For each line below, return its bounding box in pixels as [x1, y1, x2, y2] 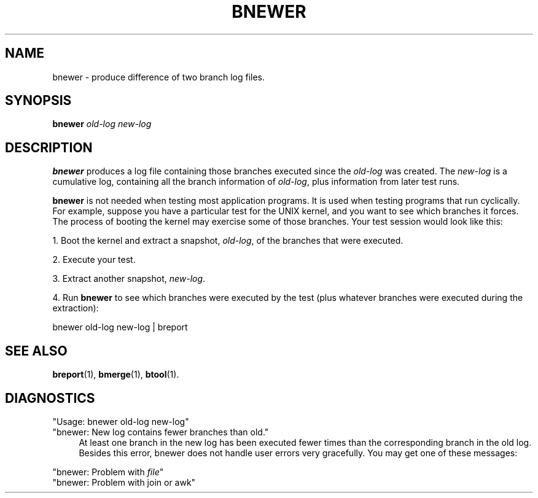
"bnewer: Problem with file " [52, 466, 164, 477]
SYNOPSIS [5, 93, 72, 109]
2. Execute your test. [52, 254, 136, 265]
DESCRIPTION [5, 139, 93, 155]
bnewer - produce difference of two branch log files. [52, 71, 265, 82]
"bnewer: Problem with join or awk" [52, 477, 196, 488]
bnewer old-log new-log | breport [52, 322, 188, 333]
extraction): [52, 303, 99, 314]
